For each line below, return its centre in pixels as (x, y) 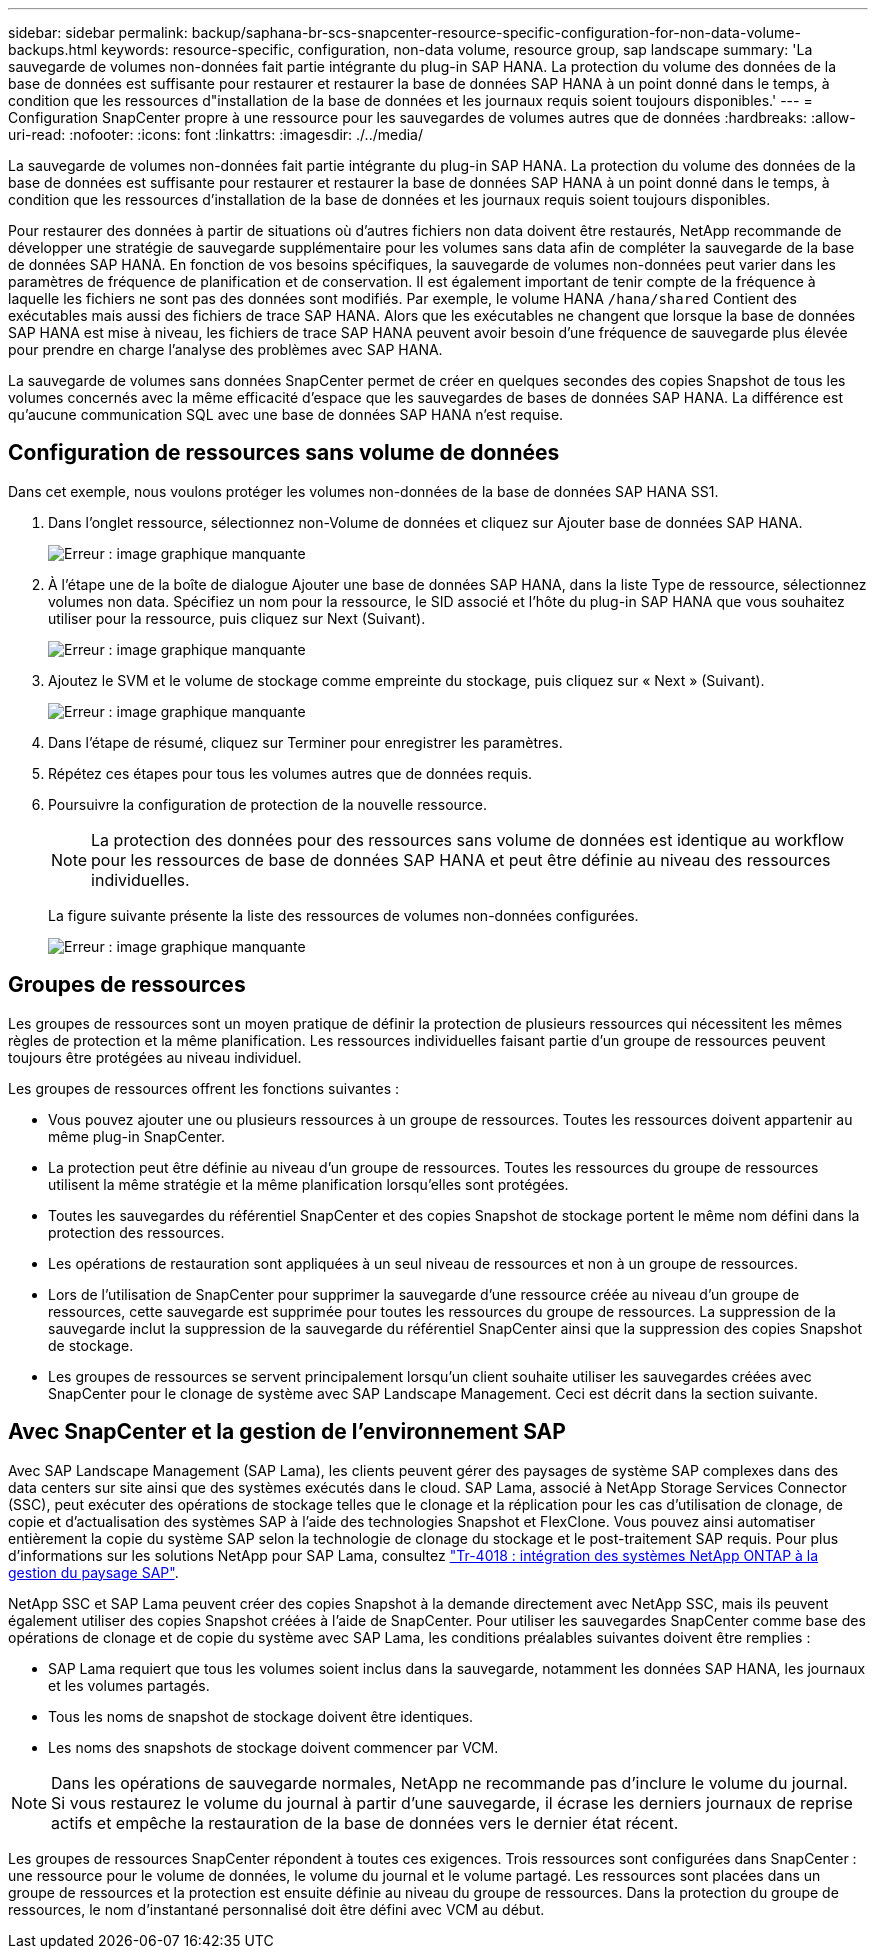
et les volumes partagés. (129, 1685)
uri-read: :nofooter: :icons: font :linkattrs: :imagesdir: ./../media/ (216, 134)
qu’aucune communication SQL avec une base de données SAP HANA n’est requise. (286, 414)
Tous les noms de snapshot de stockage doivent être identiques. (261, 1716)
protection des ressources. (136, 1232)
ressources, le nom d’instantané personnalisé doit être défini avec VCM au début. (276, 1909)
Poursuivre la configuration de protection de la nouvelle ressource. (268, 804)
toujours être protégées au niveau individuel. (155, 1057)
